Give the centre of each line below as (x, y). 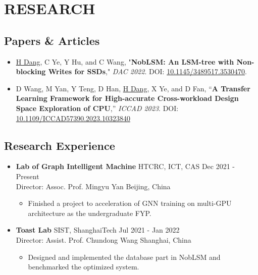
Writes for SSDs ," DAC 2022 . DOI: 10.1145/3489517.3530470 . (147, 71)
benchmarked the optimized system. (84, 267)
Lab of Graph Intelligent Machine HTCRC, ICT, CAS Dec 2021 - (125, 166)
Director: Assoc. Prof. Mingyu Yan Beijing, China (93, 186)
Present (28, 176)
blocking (31, 71)
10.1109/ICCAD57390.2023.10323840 (73, 118)
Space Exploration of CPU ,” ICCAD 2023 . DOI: (97, 108)
